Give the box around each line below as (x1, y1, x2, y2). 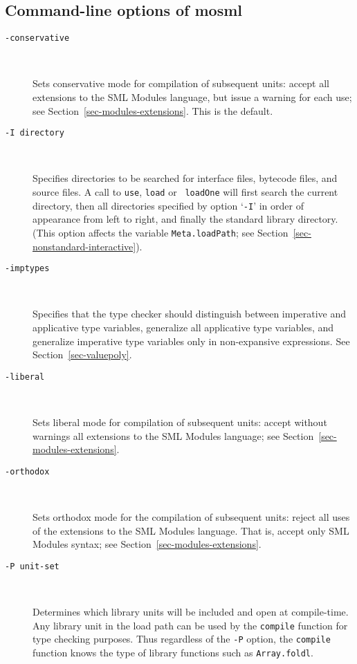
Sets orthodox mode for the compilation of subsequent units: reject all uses (33, 510, 350, 524)
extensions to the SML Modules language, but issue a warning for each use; (33, 90, 352, 104)
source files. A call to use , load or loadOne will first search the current (33, 185, 338, 199)
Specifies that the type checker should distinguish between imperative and (33, 306, 347, 321)
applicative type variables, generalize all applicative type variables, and (33, 320, 334, 335)
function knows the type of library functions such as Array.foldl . (33, 645, 313, 660)
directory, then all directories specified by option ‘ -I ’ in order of (33, 198, 304, 212)
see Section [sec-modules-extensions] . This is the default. (33, 103, 273, 118)
